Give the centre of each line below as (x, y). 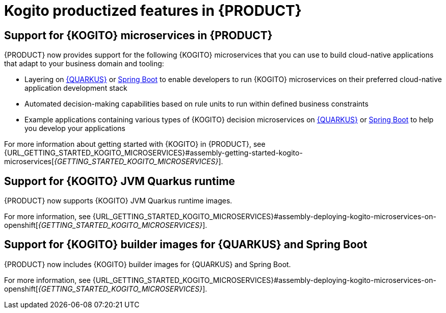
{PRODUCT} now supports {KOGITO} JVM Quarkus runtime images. (118, 201)
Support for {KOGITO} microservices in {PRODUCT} (138, 35)
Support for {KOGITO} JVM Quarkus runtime (120, 181)
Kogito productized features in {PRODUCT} (153, 11)
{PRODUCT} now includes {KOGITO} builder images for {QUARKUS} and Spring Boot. (148, 264)
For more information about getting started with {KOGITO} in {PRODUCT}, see (135, 144)
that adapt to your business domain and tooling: (84, 64)
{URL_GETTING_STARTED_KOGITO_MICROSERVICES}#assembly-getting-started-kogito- (153, 153)
